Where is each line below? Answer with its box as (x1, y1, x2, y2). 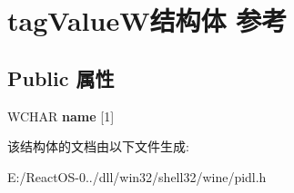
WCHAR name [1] (7, 106, 115, 125)
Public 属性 (7, 63, 115, 92)
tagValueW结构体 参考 (7, 2, 288, 39)
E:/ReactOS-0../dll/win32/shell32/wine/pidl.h (7, 167, 267, 186)
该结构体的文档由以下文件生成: (7, 137, 189, 156)
